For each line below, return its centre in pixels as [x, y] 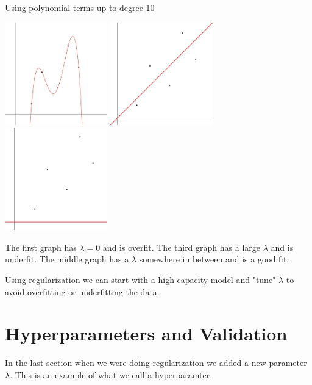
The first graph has [41, 247]
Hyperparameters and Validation [146, 333]
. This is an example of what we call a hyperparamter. [111, 374]
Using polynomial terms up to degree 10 [80, 7]
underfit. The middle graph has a [67, 259]
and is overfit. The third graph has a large [182, 247]
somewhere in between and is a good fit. [214, 259]
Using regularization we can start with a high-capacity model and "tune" [140, 279]
